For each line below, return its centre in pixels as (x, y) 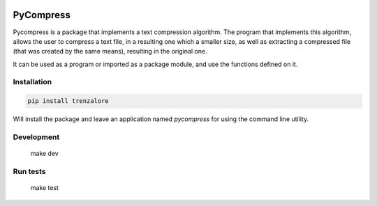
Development (36, 137)
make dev (44, 154)
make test (45, 188)
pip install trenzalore (68, 101)
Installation (32, 82)
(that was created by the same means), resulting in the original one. (110, 51)
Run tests (29, 171)
